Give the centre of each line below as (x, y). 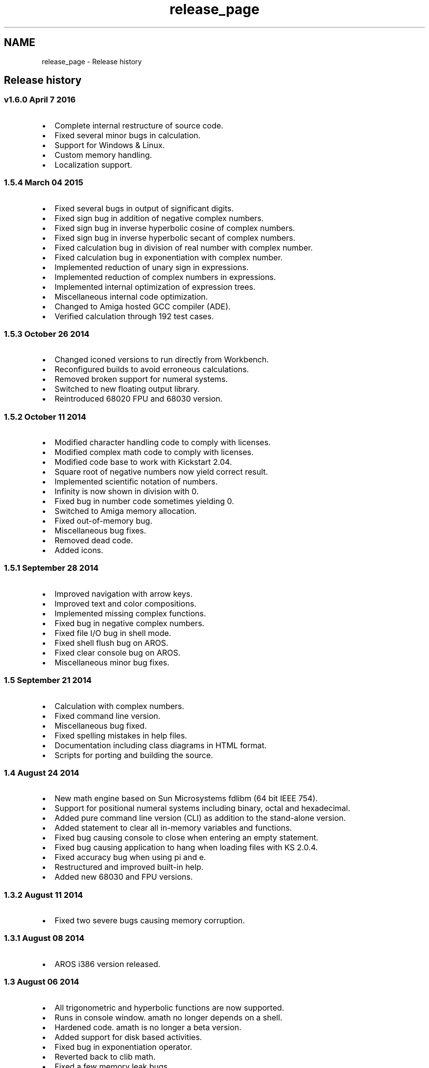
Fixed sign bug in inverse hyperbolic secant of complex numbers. (175, 238)
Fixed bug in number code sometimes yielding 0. (144, 501)
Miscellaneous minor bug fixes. (112, 662)
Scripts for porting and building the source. (134, 755)
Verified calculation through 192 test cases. (134, 316)
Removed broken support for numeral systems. (141, 379)
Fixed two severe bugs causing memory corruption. (150, 921)
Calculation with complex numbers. (119, 706)
